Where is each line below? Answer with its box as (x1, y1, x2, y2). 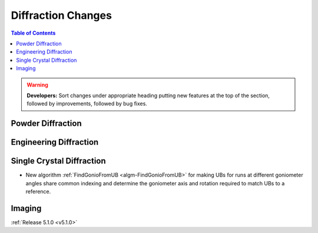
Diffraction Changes (11, 9, 112, 22)
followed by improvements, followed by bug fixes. (26, 100, 147, 107)
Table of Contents (11, 29, 56, 36)
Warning (26, 81, 48, 88)
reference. (25, 188, 51, 195)
